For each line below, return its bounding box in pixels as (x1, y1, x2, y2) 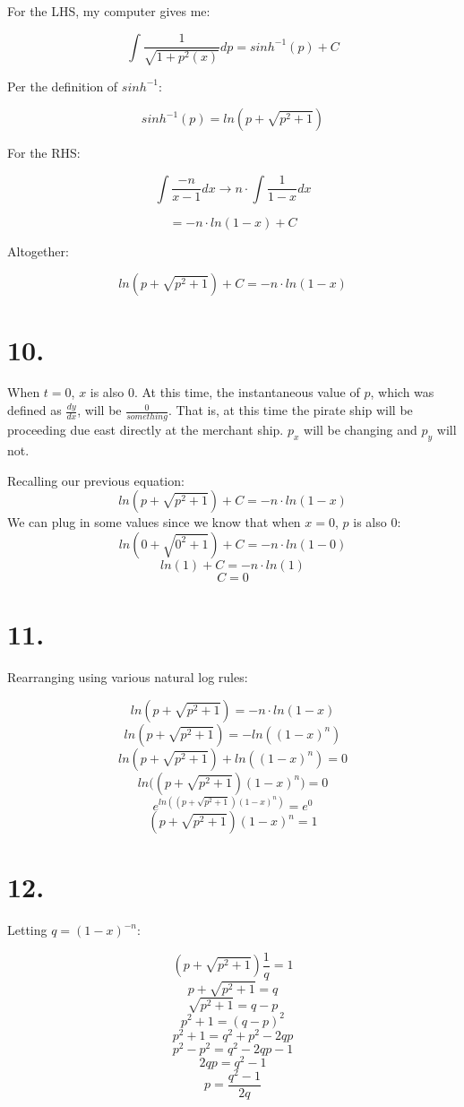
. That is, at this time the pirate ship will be (168, 401, 413, 419)
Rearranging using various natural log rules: (7, 668, 248, 687)
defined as (7, 401, 62, 419)
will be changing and (304, 420, 417, 439)
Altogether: (7, 241, 69, 260)
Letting (7, 921, 47, 939)
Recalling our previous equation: (7, 471, 185, 489)
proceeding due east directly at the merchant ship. (7, 420, 284, 439)
